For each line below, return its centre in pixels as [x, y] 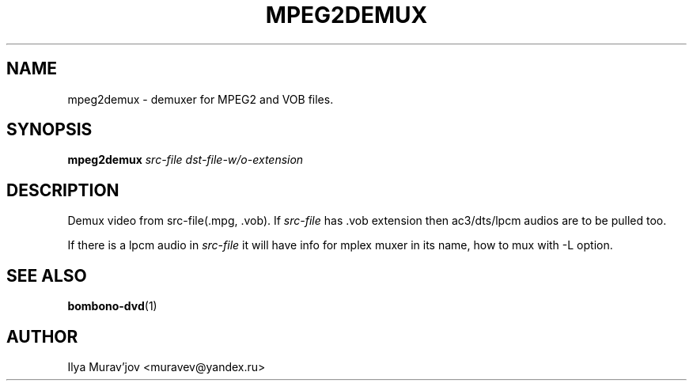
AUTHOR [42, 336]
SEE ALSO [47, 275]
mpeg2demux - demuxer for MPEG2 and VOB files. [201, 99]
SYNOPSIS [49, 130]
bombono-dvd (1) [112, 306]
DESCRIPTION [63, 190]
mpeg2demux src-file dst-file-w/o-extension [186, 160]
